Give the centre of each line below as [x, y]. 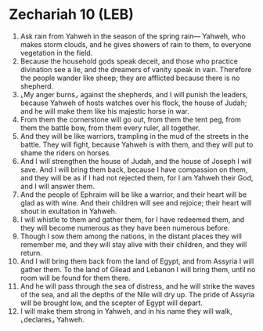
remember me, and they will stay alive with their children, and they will [133, 244]
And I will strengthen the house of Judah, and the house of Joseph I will [136, 161]
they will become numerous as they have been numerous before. [125, 227]
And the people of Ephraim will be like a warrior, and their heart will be [133, 195]
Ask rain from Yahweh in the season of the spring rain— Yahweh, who [133, 36]
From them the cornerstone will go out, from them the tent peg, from [130, 119]
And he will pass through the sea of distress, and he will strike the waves [137, 286]
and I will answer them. [58, 186]
